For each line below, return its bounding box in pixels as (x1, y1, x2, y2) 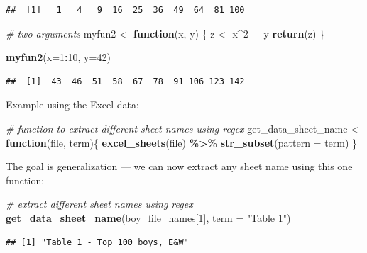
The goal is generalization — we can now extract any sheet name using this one (6, 159, 353, 174)
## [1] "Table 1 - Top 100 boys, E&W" (6, 237, 189, 247)
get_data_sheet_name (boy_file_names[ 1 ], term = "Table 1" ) (6, 210, 291, 225)
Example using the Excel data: (6, 97, 139, 112)
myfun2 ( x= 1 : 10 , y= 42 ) (6, 50, 111, 64)
